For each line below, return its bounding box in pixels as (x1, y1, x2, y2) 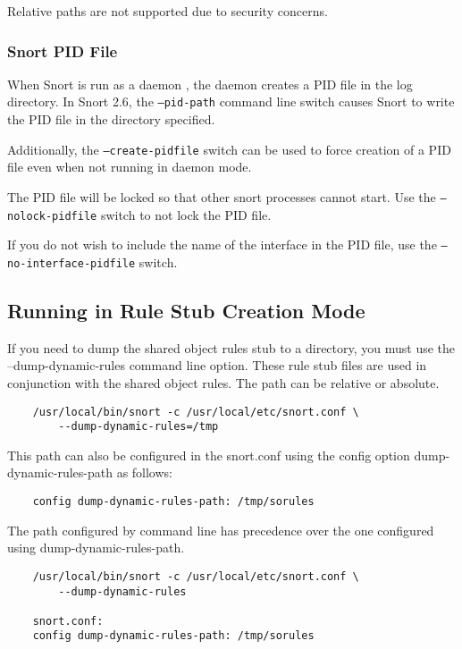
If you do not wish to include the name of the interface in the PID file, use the (7, 235, 437, 254)
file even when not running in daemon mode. (7, 157, 252, 176)
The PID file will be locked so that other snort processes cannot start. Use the (7, 187, 436, 206)
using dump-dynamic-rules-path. (7, 538, 185, 557)
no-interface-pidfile (7, 257, 136, 270)
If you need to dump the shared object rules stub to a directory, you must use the (7, 338, 456, 357)
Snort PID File (7, 39, 118, 62)
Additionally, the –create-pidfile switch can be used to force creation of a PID (7, 139, 451, 158)
